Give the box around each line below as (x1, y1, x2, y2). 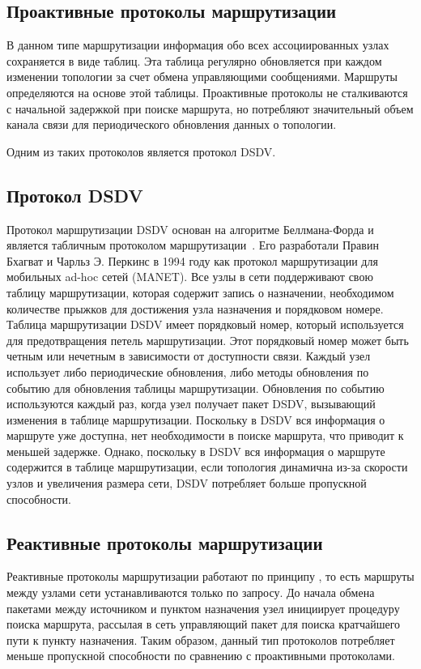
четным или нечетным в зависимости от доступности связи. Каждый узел (6, 347, 371, 364)
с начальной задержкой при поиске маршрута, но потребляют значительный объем (6, 100, 414, 117)
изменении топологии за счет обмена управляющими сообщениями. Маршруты (6, 68, 398, 85)
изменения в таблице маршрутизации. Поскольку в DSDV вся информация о (6, 411, 385, 428)
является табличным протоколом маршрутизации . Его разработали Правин (6, 236, 379, 254)
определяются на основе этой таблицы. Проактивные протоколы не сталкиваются (6, 83, 408, 100)
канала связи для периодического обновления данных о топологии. (6, 116, 337, 133)
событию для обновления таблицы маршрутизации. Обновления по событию (6, 379, 385, 396)
